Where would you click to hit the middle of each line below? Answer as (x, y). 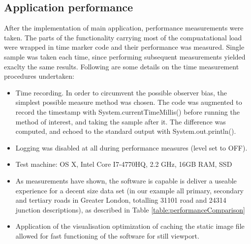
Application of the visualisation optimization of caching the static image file (130, 226)
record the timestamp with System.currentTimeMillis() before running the (127, 111)
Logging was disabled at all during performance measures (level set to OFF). (131, 147)
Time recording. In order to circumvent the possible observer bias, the (121, 92)
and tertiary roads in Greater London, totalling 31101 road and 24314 (121, 200)
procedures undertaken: (39, 76)
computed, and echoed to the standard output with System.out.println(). (126, 131)
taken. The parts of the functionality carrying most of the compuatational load (123, 37)
